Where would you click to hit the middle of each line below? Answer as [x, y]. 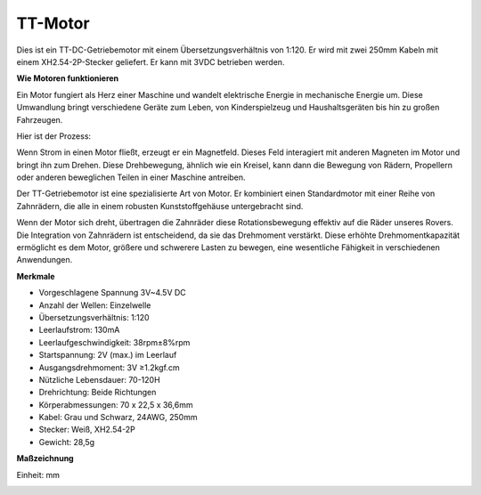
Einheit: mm [38, 475]
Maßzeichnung [45, 458]
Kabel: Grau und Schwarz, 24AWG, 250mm [118, 418]
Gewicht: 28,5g [67, 442]
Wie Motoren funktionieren [68, 78]
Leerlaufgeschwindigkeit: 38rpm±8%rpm [114, 342]
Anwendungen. [45, 260]
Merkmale [36, 276]
